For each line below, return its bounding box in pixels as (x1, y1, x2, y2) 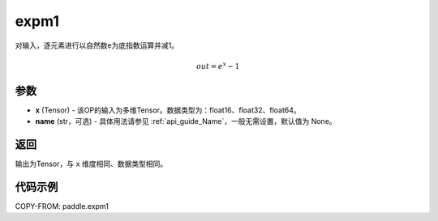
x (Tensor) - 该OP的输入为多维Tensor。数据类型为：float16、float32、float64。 (35, 105, 302, 115)
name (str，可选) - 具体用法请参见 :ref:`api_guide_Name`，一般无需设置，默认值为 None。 (35, 117, 337, 126)
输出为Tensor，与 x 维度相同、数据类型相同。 (15, 159, 168, 169)
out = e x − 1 (195, 61, 240, 70)
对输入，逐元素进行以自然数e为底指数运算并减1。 (15, 40, 178, 50)
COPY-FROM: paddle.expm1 (15, 202, 109, 211)
